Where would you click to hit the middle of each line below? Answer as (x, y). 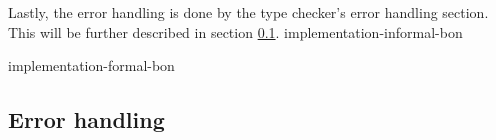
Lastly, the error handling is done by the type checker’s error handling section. (248, 12)
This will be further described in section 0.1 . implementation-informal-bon (235, 31)
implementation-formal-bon (91, 65)
